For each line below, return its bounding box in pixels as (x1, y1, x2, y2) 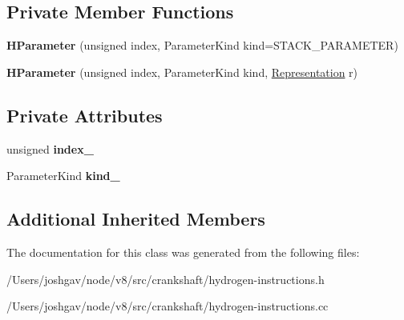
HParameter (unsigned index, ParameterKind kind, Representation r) (6, 63, 358, 80)
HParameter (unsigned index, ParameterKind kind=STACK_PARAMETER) (6, 37, 398, 54)
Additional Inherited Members (6, 206, 265, 231)
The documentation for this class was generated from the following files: (6, 243, 360, 260)
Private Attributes (6, 102, 163, 127)
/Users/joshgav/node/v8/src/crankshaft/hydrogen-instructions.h (6, 270, 325, 287)
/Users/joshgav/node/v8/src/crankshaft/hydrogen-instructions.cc (6, 298, 329, 314)
